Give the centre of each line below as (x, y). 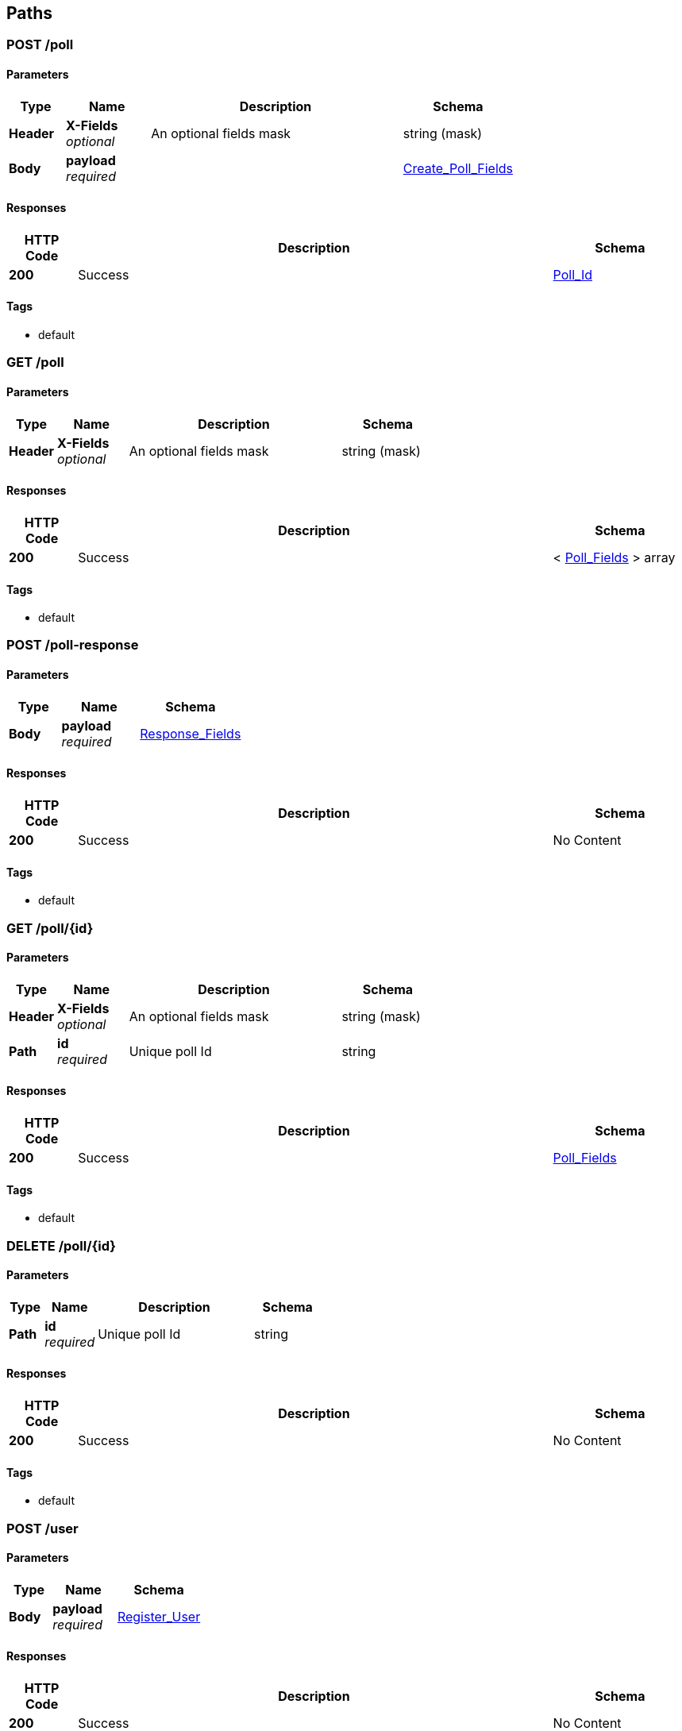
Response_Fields (191, 733)
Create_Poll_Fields (458, 168)
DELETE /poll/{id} (61, 1245)
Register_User (159, 1616)
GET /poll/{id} (50, 928)
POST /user (42, 1528)
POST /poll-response (73, 645)
